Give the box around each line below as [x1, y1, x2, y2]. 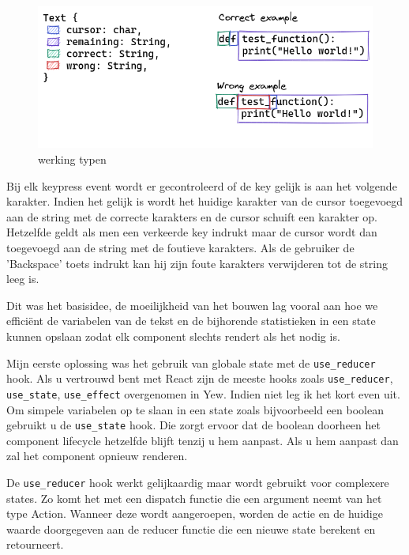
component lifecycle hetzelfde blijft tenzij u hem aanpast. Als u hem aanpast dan [6, 432, 399, 448]
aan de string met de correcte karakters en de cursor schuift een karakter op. [6, 208, 378, 225]
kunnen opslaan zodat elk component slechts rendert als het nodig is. [6, 327, 340, 344]
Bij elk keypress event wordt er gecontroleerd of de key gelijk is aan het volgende [6, 177, 397, 194]
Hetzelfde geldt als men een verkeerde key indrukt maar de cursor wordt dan [6, 224, 377, 240]
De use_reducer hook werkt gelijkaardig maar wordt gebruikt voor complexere [6, 474, 389, 490]
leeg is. [6, 270, 39, 287]
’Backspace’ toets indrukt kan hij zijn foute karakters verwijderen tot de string [6, 255, 388, 271]
